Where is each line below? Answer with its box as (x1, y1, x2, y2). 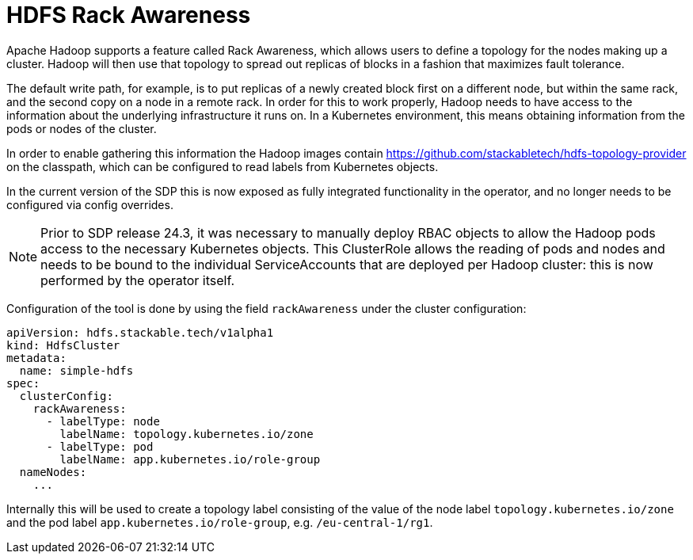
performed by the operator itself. (40, 272, 235, 288)
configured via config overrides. (6, 197, 173, 211)
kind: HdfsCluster (6, 338, 120, 352)
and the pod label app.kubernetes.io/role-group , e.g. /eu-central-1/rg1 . (6, 515, 433, 529)
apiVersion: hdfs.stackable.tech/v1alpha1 (6, 326, 274, 339)
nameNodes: (19, 465, 87, 478)
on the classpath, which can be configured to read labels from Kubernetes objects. (6, 159, 439, 173)
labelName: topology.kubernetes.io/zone (59, 427, 314, 440)
